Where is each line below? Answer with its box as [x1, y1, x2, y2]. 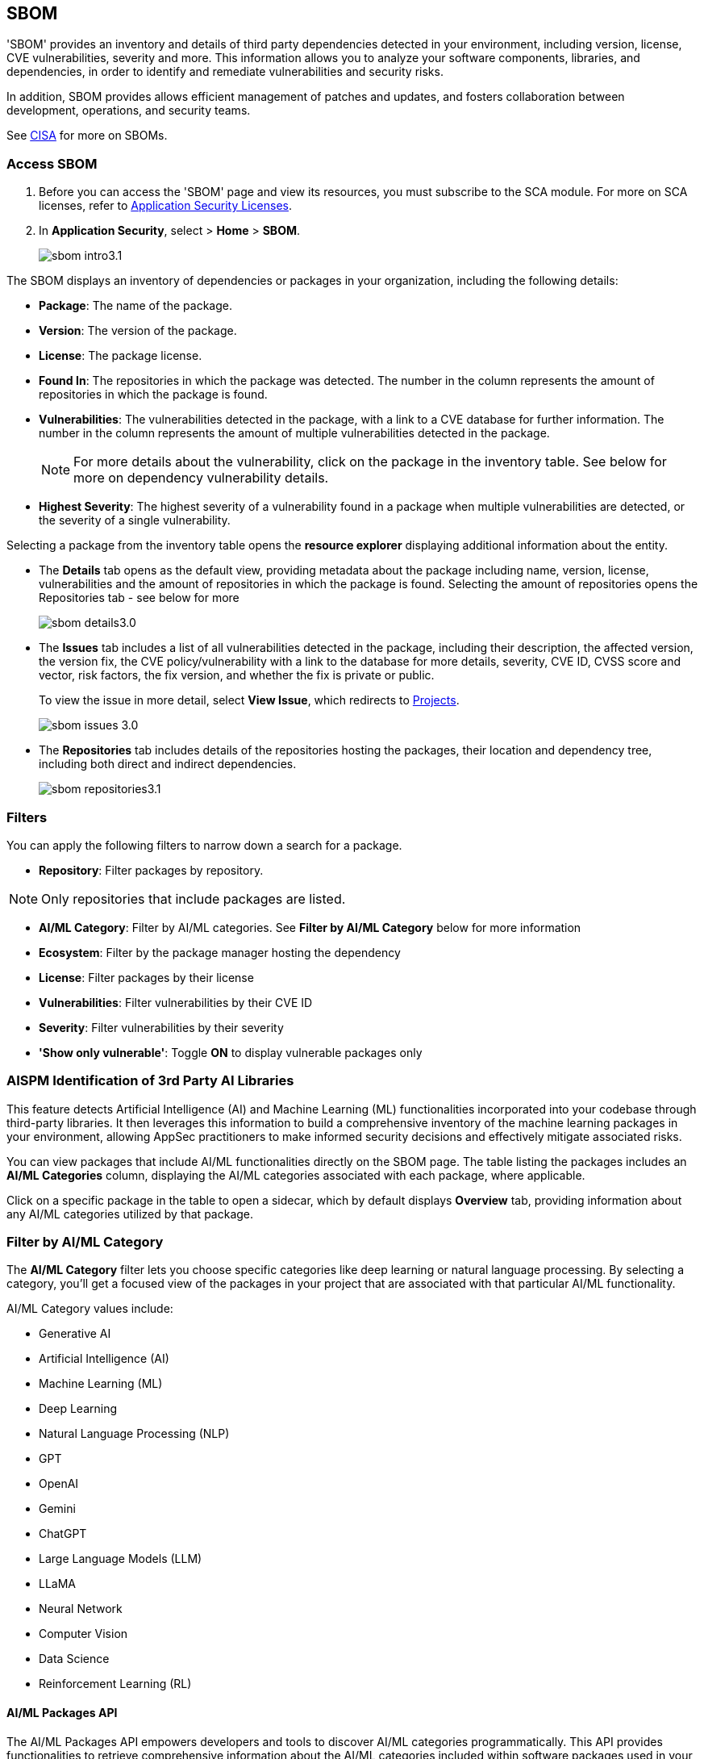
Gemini [39, 1502, 76, 1516]
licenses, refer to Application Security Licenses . [39, 198, 293, 213]
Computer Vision [39, 1627, 128, 1641]
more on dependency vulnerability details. [73, 470, 329, 487]
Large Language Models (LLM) [39, 1552, 202, 1566]
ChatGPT [39, 1527, 87, 1541]
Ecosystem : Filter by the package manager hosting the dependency [39, 945, 401, 959]
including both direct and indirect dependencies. [39, 757, 297, 771]
